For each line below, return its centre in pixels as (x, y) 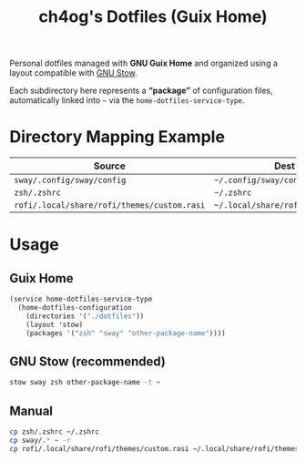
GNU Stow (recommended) (88, 361)
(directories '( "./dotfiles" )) (85, 316)
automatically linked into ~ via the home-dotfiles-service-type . (127, 100)
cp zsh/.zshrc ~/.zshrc (55, 432)
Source (110, 166)
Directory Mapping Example (117, 137)
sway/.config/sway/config (70, 180)
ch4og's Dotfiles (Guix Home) (153, 17)
